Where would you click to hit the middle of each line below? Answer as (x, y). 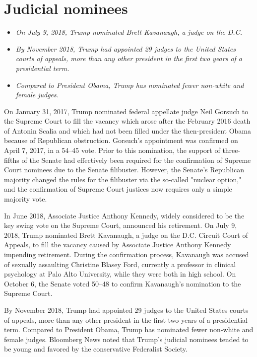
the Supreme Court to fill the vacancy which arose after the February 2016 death (127, 121)
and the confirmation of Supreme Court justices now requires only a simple (118, 189)
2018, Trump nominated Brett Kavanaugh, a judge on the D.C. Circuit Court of (126, 235)
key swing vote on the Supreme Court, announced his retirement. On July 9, (121, 225)
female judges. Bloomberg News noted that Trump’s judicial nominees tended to (126, 339)
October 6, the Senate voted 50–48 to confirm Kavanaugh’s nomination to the (123, 283)
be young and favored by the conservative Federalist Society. (96, 349)
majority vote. (26, 199)
